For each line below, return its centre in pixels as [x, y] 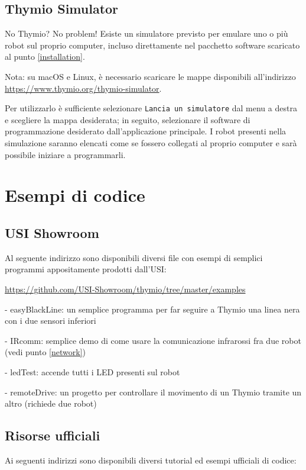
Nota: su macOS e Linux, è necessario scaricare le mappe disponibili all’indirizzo [150, 76]
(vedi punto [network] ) [45, 352]
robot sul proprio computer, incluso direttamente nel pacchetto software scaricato [152, 45]
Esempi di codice [75, 195]
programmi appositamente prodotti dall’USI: [86, 269]
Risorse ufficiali [53, 435]
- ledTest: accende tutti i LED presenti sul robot [92, 371]
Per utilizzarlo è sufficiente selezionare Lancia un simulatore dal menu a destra [151, 108]
